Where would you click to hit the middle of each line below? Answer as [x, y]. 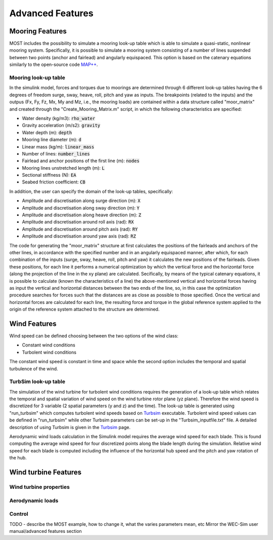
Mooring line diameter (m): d [52, 140]
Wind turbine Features [45, 472]
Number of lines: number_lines [56, 153]
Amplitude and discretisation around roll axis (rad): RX [78, 222]
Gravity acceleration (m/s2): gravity [61, 125]
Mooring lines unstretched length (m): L [63, 168]
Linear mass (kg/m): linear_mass [58, 146]
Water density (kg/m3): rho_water [59, 118]
